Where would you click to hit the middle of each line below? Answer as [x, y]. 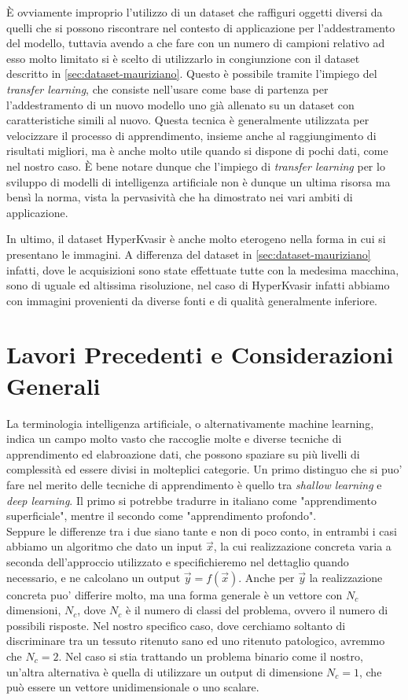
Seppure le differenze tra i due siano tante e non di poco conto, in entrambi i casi [202, 531]
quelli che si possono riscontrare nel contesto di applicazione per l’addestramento [201, 27]
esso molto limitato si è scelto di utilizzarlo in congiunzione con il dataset [183, 58]
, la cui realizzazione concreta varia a [302, 546]
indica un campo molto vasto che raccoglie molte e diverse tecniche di [174, 438]
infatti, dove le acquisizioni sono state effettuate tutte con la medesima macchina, [203, 269]
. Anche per [266, 577]
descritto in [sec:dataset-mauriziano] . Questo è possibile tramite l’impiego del [192, 74]
